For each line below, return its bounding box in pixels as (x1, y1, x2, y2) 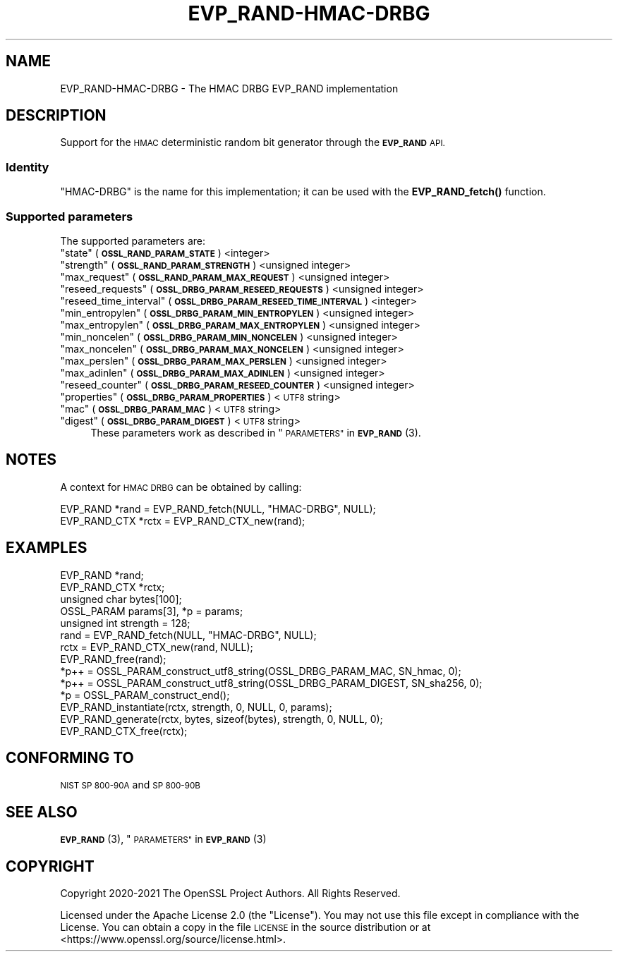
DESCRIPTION (6, 106, 107, 125)
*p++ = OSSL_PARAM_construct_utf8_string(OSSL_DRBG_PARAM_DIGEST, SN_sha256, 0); (60, 676, 483, 689)
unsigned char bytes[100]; (60, 592, 182, 605)
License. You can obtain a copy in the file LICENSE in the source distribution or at (60, 921, 431, 934)
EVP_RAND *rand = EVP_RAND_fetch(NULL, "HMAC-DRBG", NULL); (60, 502, 376, 515)
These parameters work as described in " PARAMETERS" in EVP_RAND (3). (90, 426, 421, 439)
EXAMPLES (6, 539, 87, 557)
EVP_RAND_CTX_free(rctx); (60, 724, 188, 737)
